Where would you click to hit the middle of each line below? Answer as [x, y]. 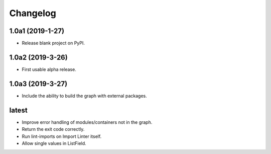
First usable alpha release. [49, 69]
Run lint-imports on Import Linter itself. [62, 136]
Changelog [33, 13]
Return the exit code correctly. [53, 129]
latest [18, 110]
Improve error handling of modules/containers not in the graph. [87, 122]
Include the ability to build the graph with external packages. [85, 96]
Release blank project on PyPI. [53, 43]
